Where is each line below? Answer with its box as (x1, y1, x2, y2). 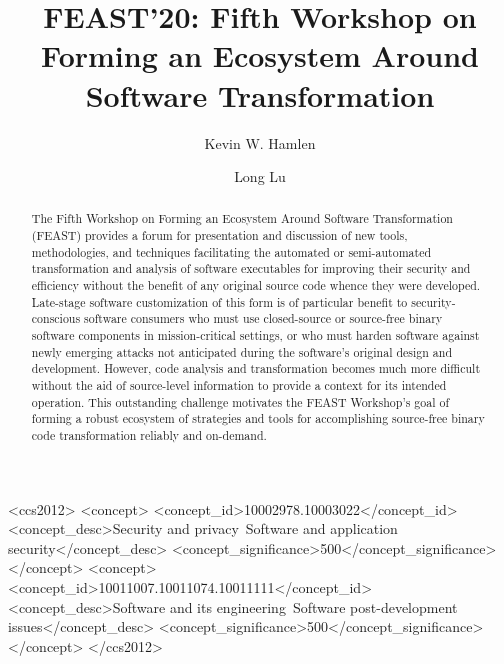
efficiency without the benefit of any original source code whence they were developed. (31, 277, 481, 294)
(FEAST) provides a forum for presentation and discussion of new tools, (31, 227, 408, 244)
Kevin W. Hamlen (204, 132, 316, 153)
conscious (31, 310, 81, 327)
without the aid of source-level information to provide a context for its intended (31, 377, 447, 394)
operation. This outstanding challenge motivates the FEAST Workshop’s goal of (31, 393, 450, 410)
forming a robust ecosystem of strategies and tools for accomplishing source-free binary (31, 410, 485, 427)
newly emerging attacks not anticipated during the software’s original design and (31, 343, 453, 360)
